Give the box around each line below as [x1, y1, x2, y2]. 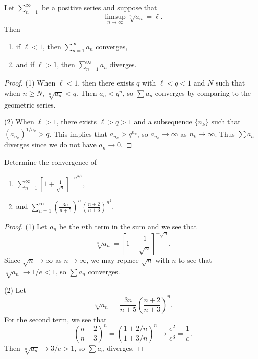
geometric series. [4, 99, 56, 110]
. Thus [215, 128, 235, 139]
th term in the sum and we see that [85, 221, 197, 231]
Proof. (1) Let [4, 221, 48, 231]
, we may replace [86, 254, 139, 265]
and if [16, 59, 35, 70]
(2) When [4, 116, 34, 127]
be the [59, 221, 79, 231]
